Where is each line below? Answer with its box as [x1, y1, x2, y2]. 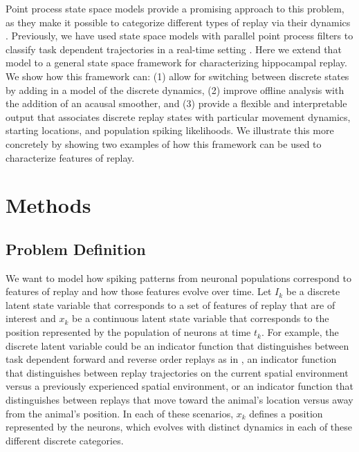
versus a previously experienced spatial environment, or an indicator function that [6, 379, 354, 393]
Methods [6, 191, 91, 219]
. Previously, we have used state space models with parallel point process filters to [6, 28, 353, 43]
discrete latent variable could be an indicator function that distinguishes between [6, 338, 349, 352]
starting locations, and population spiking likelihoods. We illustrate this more [6, 123, 334, 138]
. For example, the [261, 325, 339, 339]
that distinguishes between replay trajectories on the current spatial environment [6, 365, 349, 379]
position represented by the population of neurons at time [6, 325, 251, 339]
